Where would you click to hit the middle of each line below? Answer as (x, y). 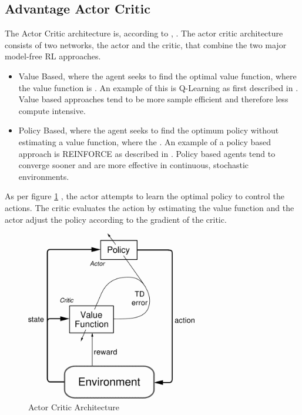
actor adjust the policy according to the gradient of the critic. (116, 219)
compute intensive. (52, 110)
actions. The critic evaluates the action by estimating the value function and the (150, 207)
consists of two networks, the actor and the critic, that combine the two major (146, 44)
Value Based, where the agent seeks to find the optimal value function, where (157, 76)
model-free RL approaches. (53, 56)
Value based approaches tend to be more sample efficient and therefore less (153, 99)
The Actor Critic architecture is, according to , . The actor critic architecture (144, 33)
